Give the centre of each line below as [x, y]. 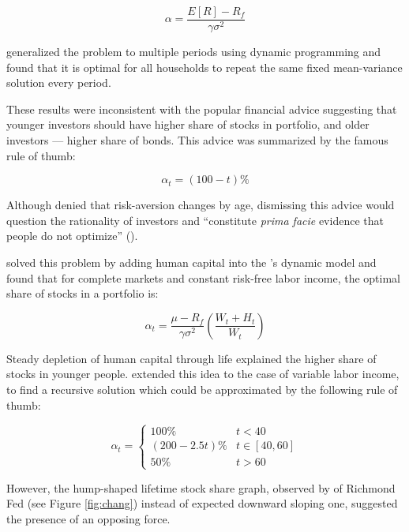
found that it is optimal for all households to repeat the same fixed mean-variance [204, 67]
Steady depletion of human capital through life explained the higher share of [191, 358]
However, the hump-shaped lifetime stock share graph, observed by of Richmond [201, 487]
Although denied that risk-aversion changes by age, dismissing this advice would [201, 205]
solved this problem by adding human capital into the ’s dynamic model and [191, 262]
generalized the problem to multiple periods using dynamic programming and [194, 52]
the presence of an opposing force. [88, 518]
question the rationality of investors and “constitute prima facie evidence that [195, 220]
